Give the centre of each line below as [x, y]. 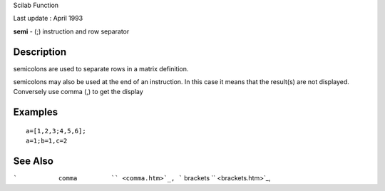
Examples [36, 112]
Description [40, 52]
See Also [33, 161]
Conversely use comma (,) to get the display [78, 92]
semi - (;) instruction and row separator [71, 31]
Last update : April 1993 [48, 19]
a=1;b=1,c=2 [47, 141]
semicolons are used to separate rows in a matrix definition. [101, 68]
